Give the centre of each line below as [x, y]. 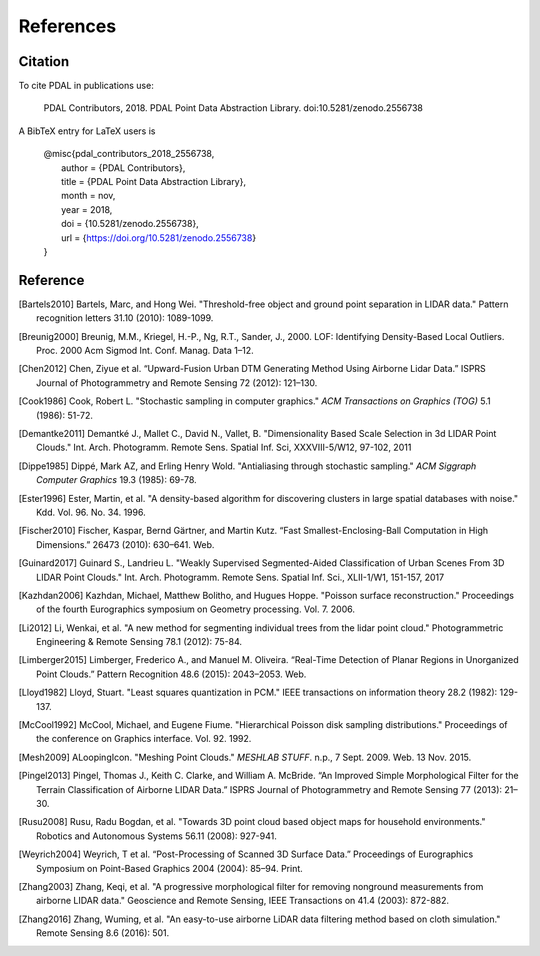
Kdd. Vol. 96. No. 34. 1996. [91, 512]
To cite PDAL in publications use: [86, 86]
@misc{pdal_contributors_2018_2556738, [129, 154]
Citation [44, 61]
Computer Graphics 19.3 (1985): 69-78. [116, 480]
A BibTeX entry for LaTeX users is [87, 131]
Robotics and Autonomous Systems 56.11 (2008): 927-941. [156, 836]
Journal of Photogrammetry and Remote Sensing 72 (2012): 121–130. [177, 382]
